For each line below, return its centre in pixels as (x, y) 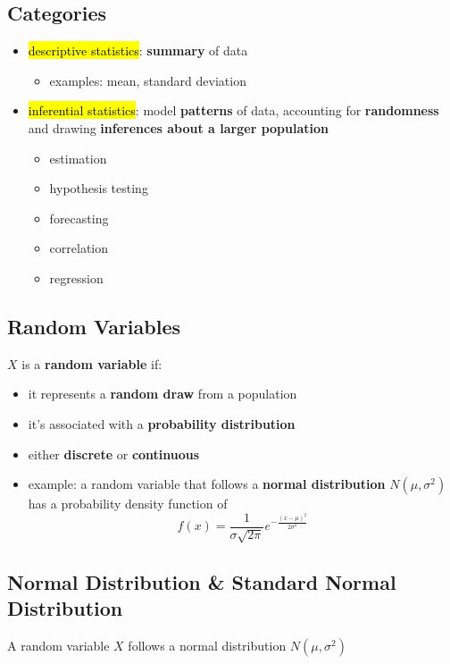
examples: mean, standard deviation (148, 80)
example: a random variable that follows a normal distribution (207, 484)
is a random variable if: (92, 363)
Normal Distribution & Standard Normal (202, 581)
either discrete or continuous (114, 454)
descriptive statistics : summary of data (138, 50)
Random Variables (94, 326)
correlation (79, 248)
